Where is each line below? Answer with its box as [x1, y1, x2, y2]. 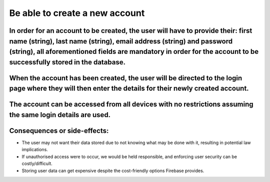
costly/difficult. [21, 161, 52, 167]
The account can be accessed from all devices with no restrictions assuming [9, 100, 253, 109]
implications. [21, 147, 48, 153]
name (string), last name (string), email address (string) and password [9, 37, 232, 45]
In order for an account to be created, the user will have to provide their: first [9, 26, 252, 35]
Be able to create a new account [9, 7, 145, 18]
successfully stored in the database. [9, 58, 126, 66]
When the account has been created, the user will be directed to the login [9, 74, 242, 82]
